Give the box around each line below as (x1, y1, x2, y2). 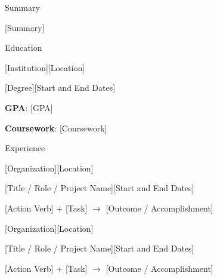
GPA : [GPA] (5, 101, 53, 114)
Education (5, 41, 42, 54)
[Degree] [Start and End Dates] (5, 81, 116, 94)
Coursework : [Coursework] (5, 121, 107, 134)
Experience (5, 142, 45, 154)
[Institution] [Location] (5, 61, 85, 73)
